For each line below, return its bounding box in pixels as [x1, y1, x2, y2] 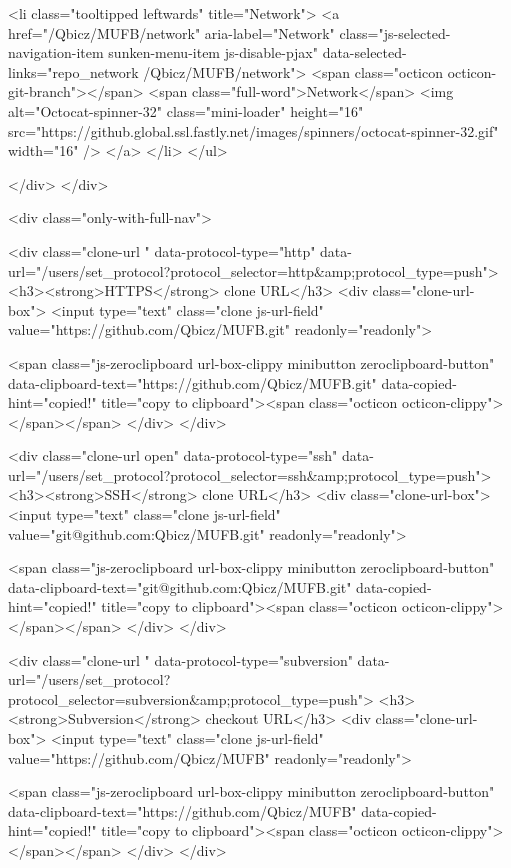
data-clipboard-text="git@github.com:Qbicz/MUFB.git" [8, 576, 352, 597]
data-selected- [322, 42, 407, 63]
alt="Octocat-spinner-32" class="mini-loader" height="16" [8, 100, 364, 121]
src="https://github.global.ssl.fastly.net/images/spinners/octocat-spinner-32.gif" [8, 120, 499, 141]
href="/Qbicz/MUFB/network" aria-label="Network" [8, 22, 335, 43]
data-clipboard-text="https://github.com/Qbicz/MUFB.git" [8, 372, 377, 393]
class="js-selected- [339, 22, 451, 43]
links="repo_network [8, 61, 139, 82]
